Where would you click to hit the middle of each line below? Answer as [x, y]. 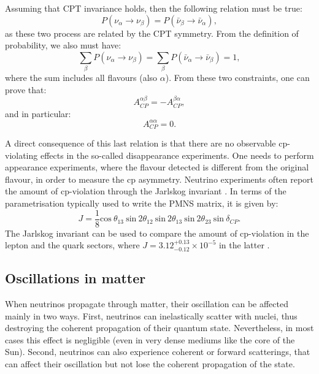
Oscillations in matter [75, 278]
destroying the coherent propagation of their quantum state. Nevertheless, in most [159, 328]
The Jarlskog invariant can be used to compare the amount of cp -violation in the [157, 233]
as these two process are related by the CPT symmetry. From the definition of [152, 33]
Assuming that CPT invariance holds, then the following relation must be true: [154, 8]
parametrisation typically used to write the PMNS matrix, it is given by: [142, 203]
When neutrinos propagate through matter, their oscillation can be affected [147, 304]
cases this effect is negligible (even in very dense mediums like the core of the [150, 339]
